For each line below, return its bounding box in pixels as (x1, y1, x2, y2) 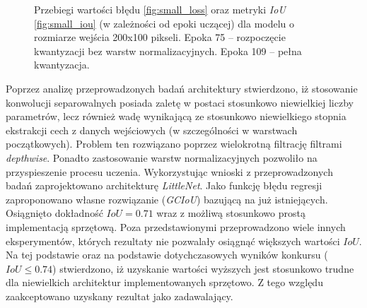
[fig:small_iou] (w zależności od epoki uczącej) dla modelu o (34, 16, 295, 30)
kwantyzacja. (34, 57, 90, 72)
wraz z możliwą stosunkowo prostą (156, 206, 305, 220)
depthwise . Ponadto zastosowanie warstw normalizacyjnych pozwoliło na (6, 150, 318, 165)
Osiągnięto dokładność (6, 206, 103, 220)
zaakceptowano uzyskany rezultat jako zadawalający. (6, 288, 233, 303)
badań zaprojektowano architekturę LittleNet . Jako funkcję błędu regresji (6, 178, 322, 193)
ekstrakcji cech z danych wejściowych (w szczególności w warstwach (6, 122, 298, 137)
